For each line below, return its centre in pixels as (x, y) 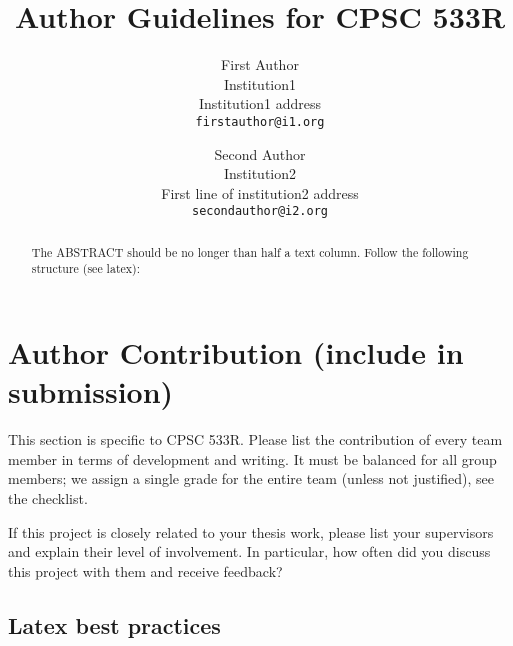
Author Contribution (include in (236, 352)
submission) (91, 391)
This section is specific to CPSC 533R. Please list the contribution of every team (255, 439)
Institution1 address (259, 103)
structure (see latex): (85, 268)
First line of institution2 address (260, 192)
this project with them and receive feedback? (145, 570)
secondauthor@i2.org (260, 211)
